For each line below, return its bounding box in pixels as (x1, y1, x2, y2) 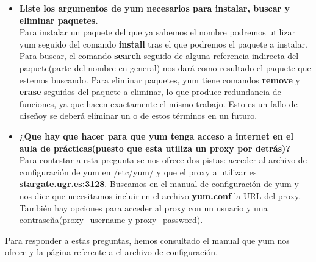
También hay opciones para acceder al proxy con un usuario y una (19, 201, 268, 214)
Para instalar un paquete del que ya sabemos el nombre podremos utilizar (19, 26, 295, 38)
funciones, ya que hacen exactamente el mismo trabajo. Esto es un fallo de (19, 97, 298, 110)
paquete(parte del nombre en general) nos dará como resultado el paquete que (19, 61, 311, 74)
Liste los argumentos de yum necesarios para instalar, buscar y (19, 2, 290, 14)
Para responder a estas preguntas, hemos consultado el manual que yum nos (5, 233, 290, 246)
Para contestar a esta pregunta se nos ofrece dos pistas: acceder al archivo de (19, 154, 307, 166)
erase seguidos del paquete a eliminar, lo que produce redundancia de (19, 85, 281, 98)
